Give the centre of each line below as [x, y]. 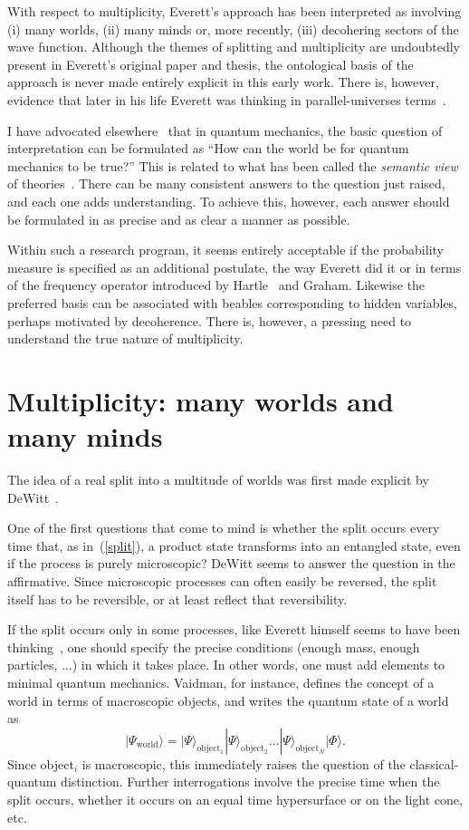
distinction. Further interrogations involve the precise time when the [250, 782]
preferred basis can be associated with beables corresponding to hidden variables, [233, 302]
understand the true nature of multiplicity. [125, 338]
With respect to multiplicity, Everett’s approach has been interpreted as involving [234, 11]
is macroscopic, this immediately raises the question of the [244, 763]
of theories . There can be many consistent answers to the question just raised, [226, 183]
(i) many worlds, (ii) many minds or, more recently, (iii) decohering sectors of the [233, 29]
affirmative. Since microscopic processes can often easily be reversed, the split [222, 580]
